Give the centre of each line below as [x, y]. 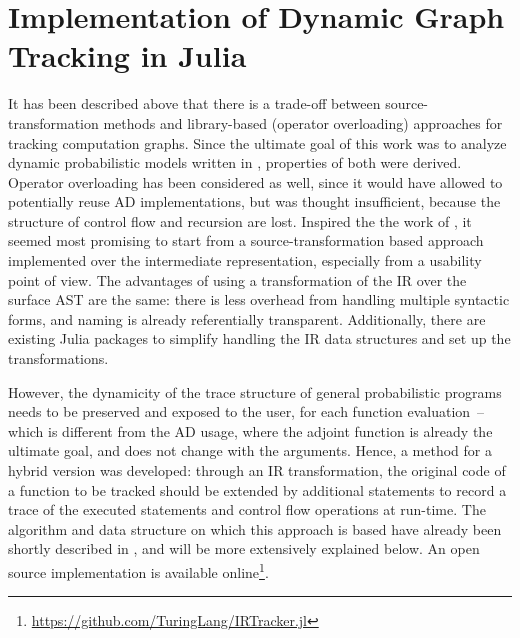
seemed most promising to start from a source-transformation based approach [246, 240]
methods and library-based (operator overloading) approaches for [303, 122]
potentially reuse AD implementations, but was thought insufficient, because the [254, 201]
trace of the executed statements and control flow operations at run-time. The [247, 509]
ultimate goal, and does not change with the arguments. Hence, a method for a [250, 450]
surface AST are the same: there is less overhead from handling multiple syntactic [259, 299]
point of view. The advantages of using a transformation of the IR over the [237, 279]
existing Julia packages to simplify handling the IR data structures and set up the [259, 338]
